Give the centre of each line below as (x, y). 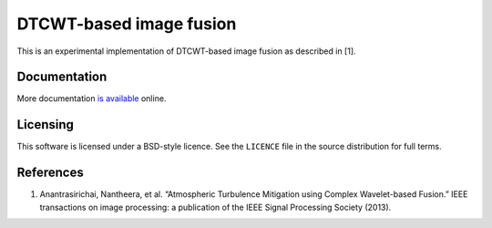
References (50, 173)
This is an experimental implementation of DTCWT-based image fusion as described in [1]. (186, 51)
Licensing (46, 124)
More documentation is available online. (92, 98)
